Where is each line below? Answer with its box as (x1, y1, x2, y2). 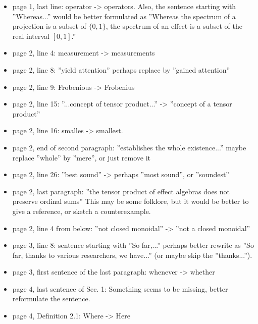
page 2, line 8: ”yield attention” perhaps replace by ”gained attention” (12, 64, 230, 75)
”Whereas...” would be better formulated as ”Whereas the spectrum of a (12, 11, 236, 21)
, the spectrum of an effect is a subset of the (106, 21, 242, 31)
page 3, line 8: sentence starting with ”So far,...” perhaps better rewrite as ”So (12, 240, 254, 250)
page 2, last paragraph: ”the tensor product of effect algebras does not (12, 186, 230, 196)
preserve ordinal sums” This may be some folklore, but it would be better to (12, 196, 249, 206)
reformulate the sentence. (12, 293, 90, 304)
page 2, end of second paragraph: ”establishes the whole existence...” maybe (12, 142, 246, 152)
